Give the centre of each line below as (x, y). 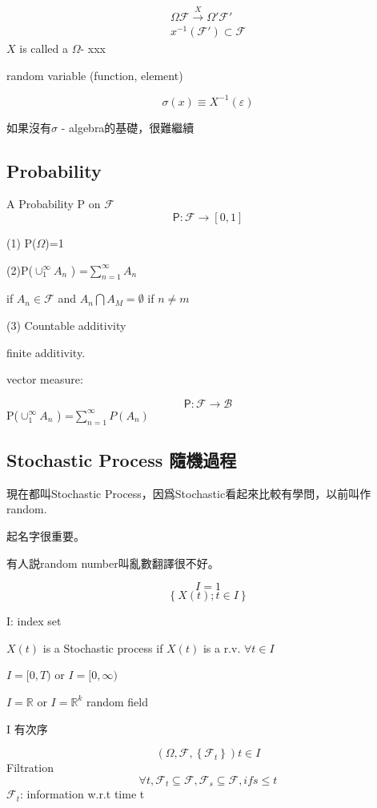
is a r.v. (222, 647)
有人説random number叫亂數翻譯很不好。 (113, 563)
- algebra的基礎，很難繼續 (128, 127)
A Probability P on (54, 204)
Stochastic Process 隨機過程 (122, 459)
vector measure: (45, 379)
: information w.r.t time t (82, 794)
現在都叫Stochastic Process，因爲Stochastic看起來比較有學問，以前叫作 (189, 493)
